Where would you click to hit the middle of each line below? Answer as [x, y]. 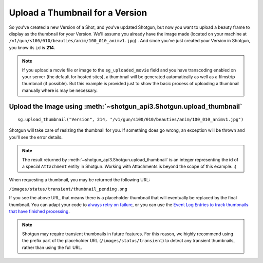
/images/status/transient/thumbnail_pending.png [68, 189]
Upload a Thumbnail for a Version [78, 13]
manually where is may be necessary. [60, 90]
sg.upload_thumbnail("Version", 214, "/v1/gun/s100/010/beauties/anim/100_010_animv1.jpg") [131, 120]
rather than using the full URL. [52, 247]
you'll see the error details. [36, 137]
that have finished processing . [39, 211]
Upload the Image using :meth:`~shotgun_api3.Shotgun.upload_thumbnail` [126, 107]
